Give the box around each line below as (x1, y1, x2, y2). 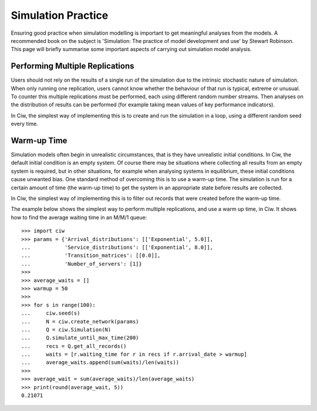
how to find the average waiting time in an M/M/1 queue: (11, 213, 147, 220)
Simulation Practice (11, 9, 109, 22)
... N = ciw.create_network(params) (21, 318, 139, 325)
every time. (11, 121, 38, 128)
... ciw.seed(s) (21, 310, 80, 317)
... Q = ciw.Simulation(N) (21, 326, 112, 333)
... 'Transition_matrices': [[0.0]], (21, 252, 161, 259)
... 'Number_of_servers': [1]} (21, 260, 142, 267)
